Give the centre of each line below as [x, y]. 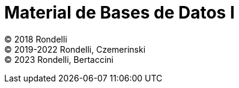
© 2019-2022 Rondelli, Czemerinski [75, 49]
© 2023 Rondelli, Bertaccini [59, 59]
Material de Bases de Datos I [119, 13]
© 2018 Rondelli [36, 39]
